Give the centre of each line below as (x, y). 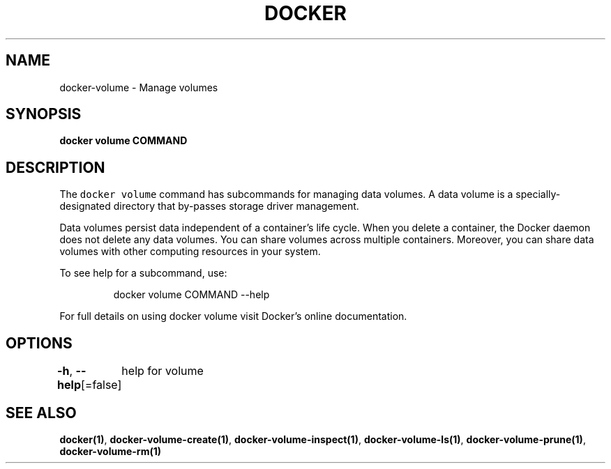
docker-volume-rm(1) (110, 451)
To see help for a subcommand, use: (143, 273)
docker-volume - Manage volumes (139, 87)
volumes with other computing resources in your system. (190, 252)
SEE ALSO (41, 413)
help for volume (163, 371)
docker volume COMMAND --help (191, 295)
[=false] (101, 385)
